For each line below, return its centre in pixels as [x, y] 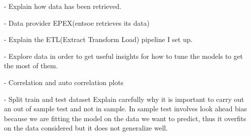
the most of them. [31, 66]
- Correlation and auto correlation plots [64, 82]
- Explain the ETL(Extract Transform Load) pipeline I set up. [98, 39]
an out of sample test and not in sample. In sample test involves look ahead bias [125, 109]
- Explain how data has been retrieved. [63, 6]
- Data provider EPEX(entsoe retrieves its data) [77, 23]
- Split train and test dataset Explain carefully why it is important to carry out [124, 99]
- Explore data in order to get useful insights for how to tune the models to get [124, 56]
